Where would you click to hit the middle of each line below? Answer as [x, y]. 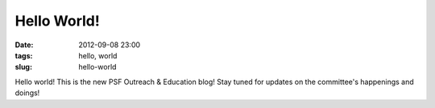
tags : [24, 55]
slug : [23, 67]
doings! [27, 93]
